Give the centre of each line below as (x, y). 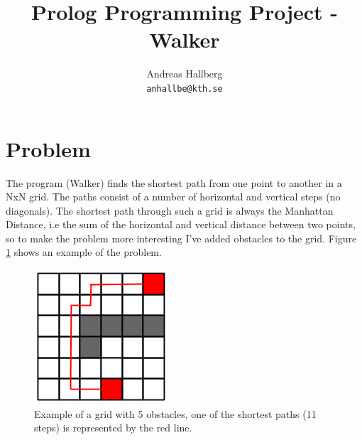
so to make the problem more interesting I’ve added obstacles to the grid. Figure (181, 238)
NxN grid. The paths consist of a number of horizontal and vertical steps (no (173, 197)
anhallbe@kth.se (185, 88)
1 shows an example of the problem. (84, 252)
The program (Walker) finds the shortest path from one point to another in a (174, 182)
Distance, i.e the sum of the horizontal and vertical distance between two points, (181, 224)
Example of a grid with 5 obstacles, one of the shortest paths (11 (175, 413)
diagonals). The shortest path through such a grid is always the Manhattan (170, 210)
